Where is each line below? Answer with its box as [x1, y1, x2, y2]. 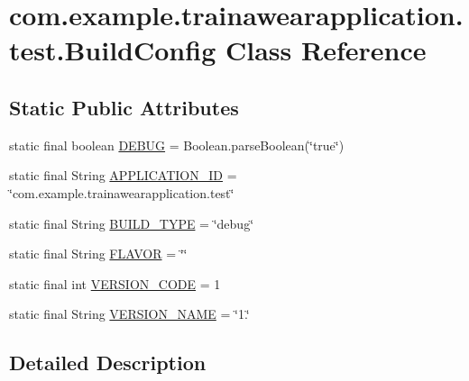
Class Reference [225, 32, 427, 68]
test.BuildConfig [9, 32, 216, 68]
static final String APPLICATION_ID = [9, 166, 237, 185]
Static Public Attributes [9, 93, 239, 121]
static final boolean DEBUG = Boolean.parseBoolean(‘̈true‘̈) [9, 135, 345, 154]
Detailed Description [9, 349, 207, 376]
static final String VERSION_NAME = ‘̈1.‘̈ [9, 304, 250, 323]
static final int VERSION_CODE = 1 [9, 274, 221, 293]
